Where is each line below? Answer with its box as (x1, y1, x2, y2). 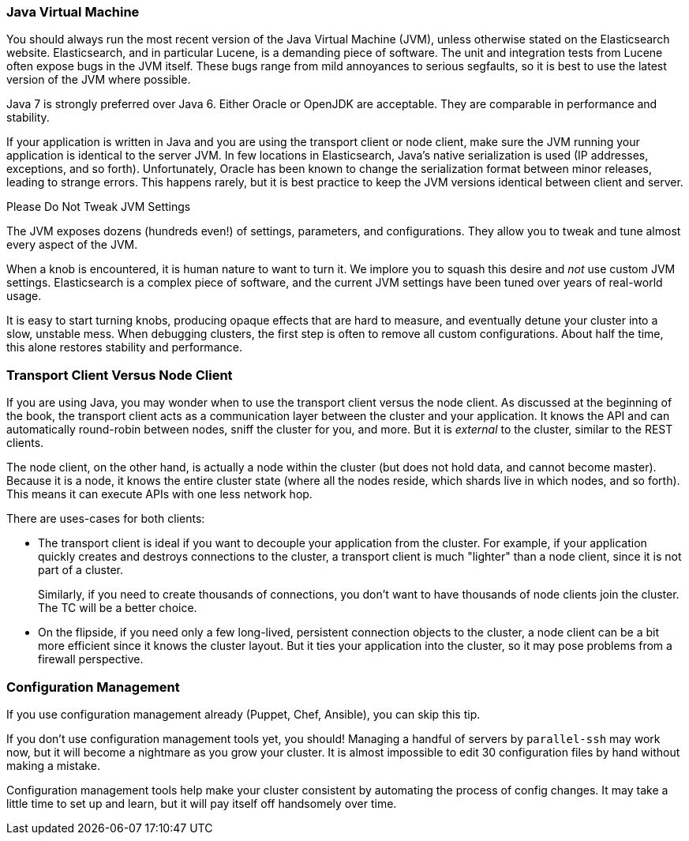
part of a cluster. (38, 563, 123, 577)
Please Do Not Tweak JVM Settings (6, 200, 191, 214)
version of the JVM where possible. (6, 73, 191, 87)
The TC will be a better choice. (38, 601, 197, 615)
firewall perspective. (38, 652, 144, 666)
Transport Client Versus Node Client (6, 366, 233, 383)
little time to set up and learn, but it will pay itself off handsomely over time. (6, 796, 397, 810)
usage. (6, 289, 42, 303)
